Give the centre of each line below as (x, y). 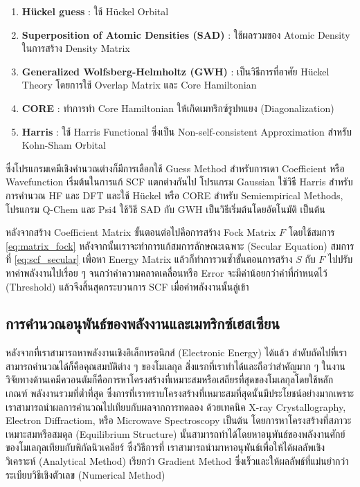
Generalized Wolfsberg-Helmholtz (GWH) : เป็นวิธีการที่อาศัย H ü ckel (175, 71)
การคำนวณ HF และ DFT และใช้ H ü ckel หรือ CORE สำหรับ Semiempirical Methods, (174, 195)
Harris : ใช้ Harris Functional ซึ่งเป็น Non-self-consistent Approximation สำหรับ (187, 131)
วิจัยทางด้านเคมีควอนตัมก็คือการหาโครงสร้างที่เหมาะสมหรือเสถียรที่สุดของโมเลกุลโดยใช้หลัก (170, 379)
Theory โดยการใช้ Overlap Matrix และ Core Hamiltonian (139, 85)
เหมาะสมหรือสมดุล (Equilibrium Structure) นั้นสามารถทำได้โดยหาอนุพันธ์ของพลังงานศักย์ (175, 433)
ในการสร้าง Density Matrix (76, 48)
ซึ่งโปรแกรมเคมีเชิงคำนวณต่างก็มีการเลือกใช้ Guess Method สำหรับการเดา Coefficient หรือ (175, 168)
